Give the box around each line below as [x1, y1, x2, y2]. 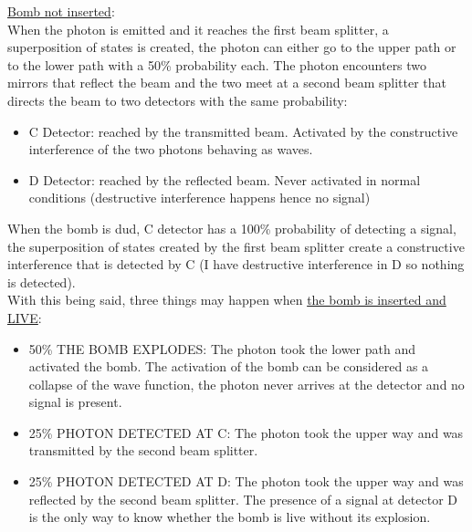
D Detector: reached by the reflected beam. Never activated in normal [28, 170, 421, 189]
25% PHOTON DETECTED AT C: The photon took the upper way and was [28, 422, 464, 442]
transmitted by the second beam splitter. [28, 441, 258, 460]
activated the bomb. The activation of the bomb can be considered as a [28, 357, 429, 376]
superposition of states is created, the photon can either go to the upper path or [7, 37, 456, 57]
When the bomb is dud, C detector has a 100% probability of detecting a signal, [7, 218, 456, 237]
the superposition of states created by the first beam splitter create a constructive [7, 236, 465, 256]
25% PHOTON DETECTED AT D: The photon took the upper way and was [28, 472, 464, 491]
